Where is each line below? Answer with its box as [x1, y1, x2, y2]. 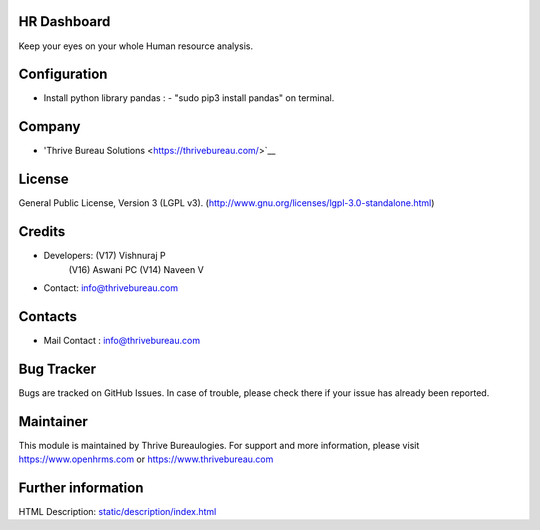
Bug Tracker [18, 360, 97, 377]
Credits [18, 223, 66, 240]
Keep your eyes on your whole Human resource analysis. [18, 40, 254, 52]
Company [18, 118, 81, 135]
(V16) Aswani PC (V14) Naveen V [68, 263, 204, 275]
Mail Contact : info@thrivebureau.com [43, 334, 200, 346]
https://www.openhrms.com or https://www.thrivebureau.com [18, 453, 274, 465]
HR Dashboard [18, 13, 111, 30]
